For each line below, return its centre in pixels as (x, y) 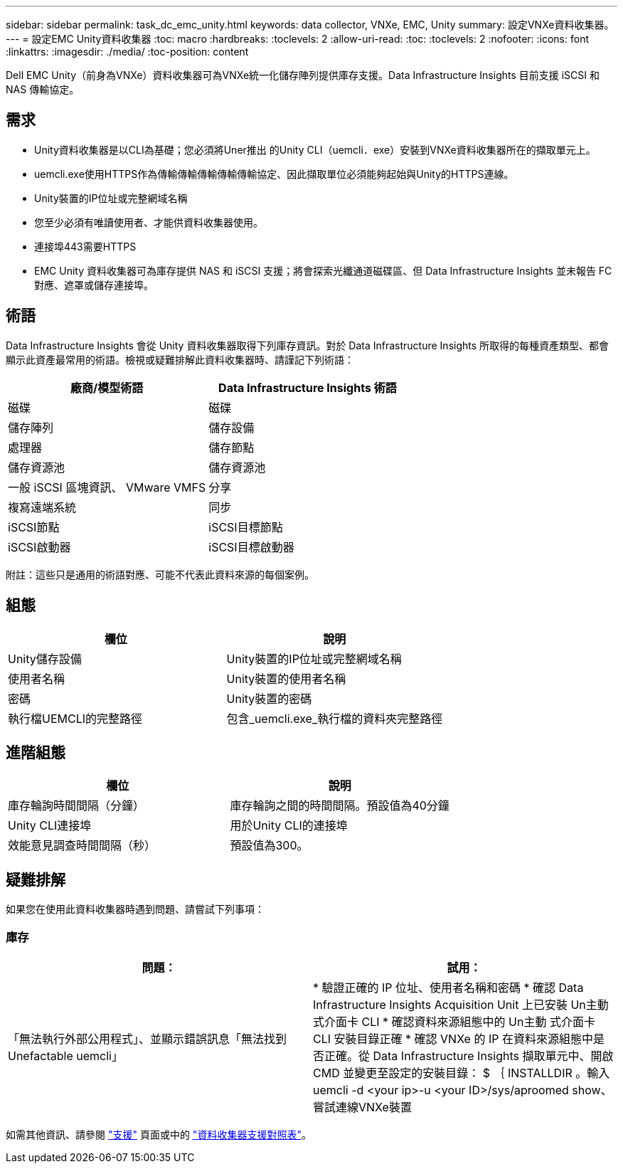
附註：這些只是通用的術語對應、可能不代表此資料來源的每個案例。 (160, 574)
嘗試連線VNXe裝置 (362, 1107)
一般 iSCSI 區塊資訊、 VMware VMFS (107, 487)
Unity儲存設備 (45, 658)
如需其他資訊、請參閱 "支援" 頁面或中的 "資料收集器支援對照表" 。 (159, 1134)
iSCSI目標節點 (246, 527)
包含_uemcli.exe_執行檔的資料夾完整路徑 (335, 718)
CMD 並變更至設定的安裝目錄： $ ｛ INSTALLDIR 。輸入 (462, 1073)
